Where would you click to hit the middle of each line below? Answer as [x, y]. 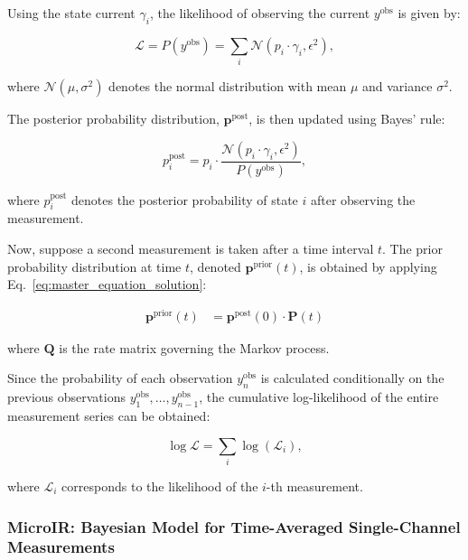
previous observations [66, 397]
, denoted [215, 266]
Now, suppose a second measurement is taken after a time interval [191, 248]
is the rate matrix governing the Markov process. [194, 347]
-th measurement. [314, 485]
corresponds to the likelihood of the [160, 485]
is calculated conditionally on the [352, 378]
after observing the [363, 199]
